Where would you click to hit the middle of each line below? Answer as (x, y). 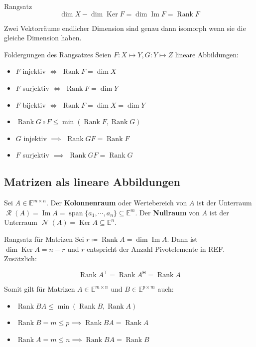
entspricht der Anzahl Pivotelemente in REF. (156, 249)
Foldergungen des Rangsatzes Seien (58, 54)
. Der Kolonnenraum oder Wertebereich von (117, 203)
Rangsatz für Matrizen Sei (44, 239)
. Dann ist (182, 239)
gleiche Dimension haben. (43, 38)
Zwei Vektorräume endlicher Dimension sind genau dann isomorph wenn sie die (125, 28)
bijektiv (34, 104)
